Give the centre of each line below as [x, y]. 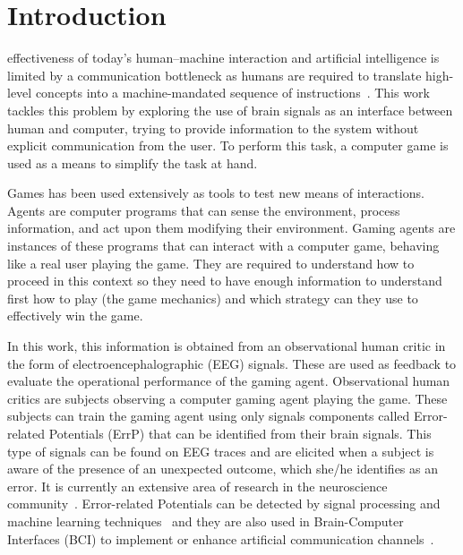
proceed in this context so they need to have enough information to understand [225, 281]
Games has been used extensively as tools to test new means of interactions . [216, 193]
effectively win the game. [75, 316]
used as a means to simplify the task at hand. [133, 162]
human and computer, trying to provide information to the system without [213, 128]
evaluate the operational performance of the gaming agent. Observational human [229, 381]
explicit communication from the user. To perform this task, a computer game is [228, 145]
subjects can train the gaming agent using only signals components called [209, 416]
